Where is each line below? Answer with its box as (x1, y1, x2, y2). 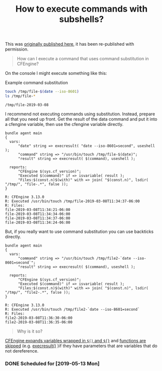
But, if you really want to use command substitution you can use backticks (5, 229, 154, 234)
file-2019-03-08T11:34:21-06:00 (5, 207, 70, 212)
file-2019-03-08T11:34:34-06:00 (5, 212, 70, 216)
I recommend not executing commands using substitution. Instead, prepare (5, 111, 155, 117)
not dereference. (5, 348, 39, 353)
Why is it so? (16, 328, 43, 334)
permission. (5, 46, 29, 52)
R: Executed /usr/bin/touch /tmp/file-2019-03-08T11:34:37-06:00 (5, 198, 140, 204)
